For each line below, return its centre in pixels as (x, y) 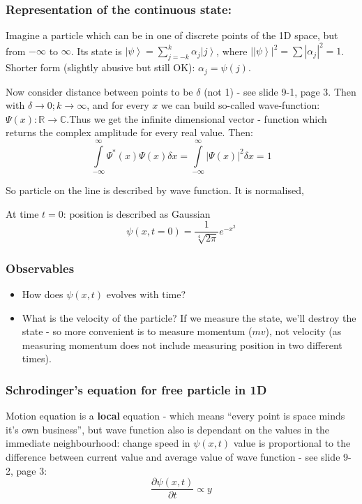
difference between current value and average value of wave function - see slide (173, 456)
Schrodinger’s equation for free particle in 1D (136, 389)
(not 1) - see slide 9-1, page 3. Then (280, 91)
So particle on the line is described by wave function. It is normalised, (155, 190)
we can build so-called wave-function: (241, 105)
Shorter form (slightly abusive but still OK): (100, 67)
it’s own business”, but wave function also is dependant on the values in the (168, 429)
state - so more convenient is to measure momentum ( (137, 331)
